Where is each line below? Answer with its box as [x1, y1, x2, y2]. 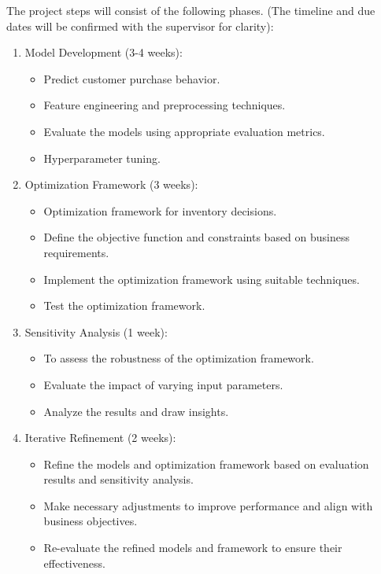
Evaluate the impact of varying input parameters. [43, 376, 283, 392]
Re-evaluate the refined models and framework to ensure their [43, 539, 342, 556]
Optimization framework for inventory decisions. [43, 202, 277, 219]
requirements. [43, 244, 109, 260]
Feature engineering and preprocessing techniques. [43, 97, 286, 113]
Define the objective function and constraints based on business [43, 229, 350, 245]
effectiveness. [43, 554, 105, 571]
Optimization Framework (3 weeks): [24, 176, 198, 193]
